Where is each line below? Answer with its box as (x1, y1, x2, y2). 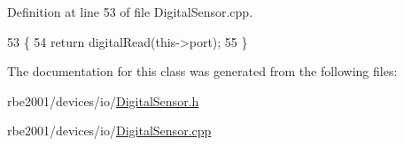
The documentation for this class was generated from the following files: (7, 62, 398, 81)
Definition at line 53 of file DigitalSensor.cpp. (7, 3, 253, 20)
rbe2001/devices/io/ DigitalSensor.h (7, 91, 199, 110)
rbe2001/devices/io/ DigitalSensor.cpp (7, 121, 212, 140)
